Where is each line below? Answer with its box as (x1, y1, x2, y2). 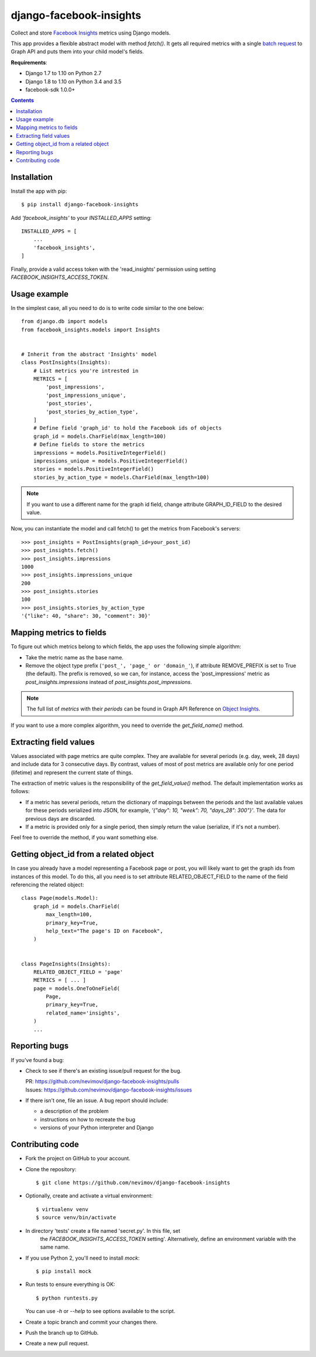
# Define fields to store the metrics (33, 441, 145, 448)
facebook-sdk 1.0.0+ (25, 86, 75, 93)
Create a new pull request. (25, 1340, 90, 1347)
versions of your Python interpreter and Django (40, 1124, 154, 1131)
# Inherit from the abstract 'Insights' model (21, 351, 157, 358)
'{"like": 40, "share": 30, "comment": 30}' (21, 613, 152, 620)
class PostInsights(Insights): (21, 359, 111, 366)
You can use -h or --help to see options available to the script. (25, 1308, 176, 1315)
